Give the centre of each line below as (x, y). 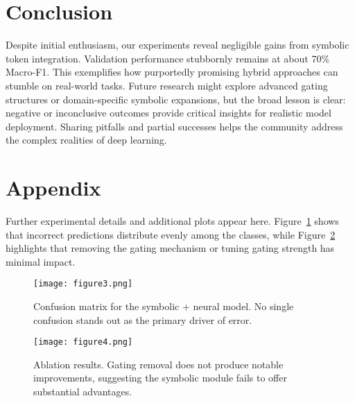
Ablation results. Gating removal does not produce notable (158, 364)
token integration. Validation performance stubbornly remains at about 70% (168, 58)
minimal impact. (41, 261)
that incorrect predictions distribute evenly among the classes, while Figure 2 (171, 234)
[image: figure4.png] (83, 342)
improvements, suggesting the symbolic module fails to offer (160, 378)
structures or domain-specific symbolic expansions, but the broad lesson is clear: (176, 99)
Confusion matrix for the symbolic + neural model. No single (164, 306)
